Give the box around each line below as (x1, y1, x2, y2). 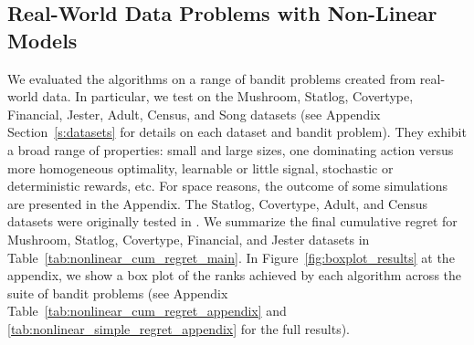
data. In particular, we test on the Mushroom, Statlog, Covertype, (42, 87, 414, 106)
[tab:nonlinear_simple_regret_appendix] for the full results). (7, 319, 351, 338)
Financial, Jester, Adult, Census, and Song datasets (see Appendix (7, 104, 381, 123)
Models (7, 26, 78, 54)
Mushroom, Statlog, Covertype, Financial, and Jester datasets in (7, 229, 370, 248)
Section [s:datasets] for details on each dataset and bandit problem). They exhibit (7, 122, 467, 141)
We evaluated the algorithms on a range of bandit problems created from (7, 68, 416, 88)
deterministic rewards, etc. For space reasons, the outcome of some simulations (7, 176, 448, 195)
